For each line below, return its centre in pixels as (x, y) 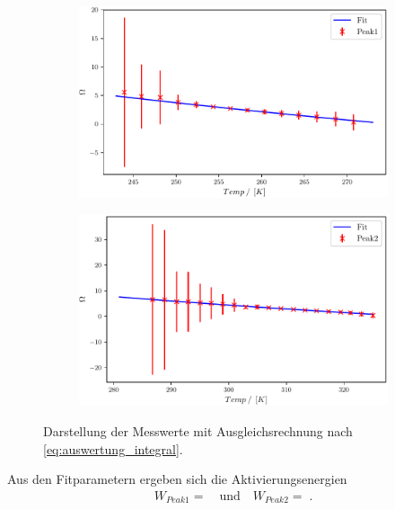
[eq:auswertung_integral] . (113, 448)
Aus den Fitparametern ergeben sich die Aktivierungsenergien (177, 479)
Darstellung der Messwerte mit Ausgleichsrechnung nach (198, 431)
